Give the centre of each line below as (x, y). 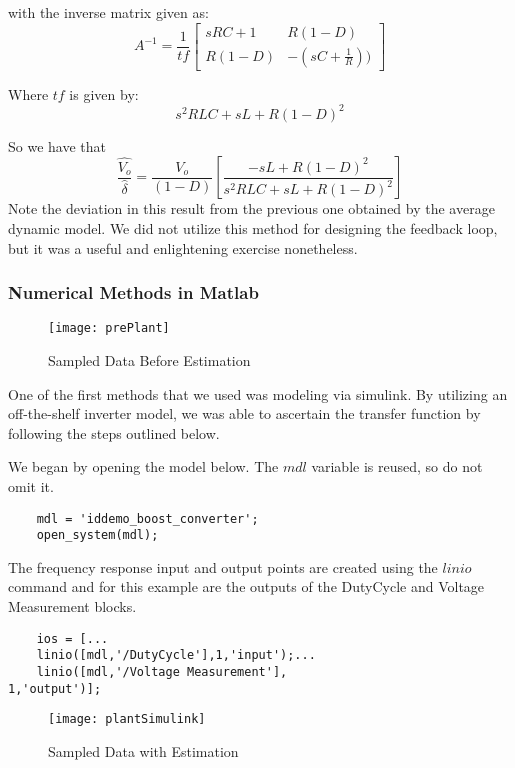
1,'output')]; (55, 688)
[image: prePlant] (109, 328)
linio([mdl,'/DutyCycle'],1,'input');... (176, 655)
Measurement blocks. (72, 606)
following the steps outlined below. (114, 432)
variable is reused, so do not (397, 466)
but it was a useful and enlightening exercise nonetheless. (183, 247)
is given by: (104, 93)
